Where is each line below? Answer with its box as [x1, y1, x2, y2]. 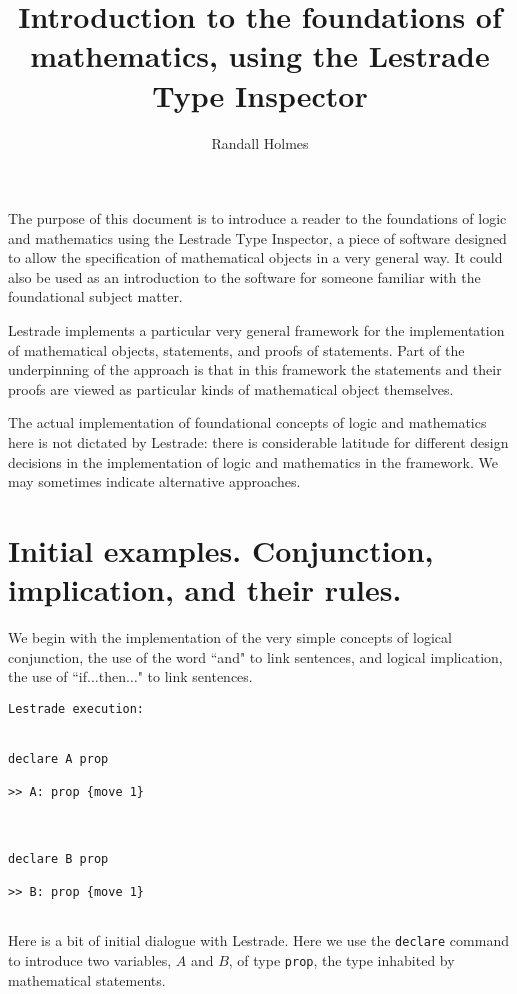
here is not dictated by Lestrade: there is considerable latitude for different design [8, 432, 509, 453]
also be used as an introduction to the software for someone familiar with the [8, 266, 481, 287]
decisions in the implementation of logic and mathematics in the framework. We [8, 451, 498, 472]
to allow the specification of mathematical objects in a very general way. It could [8, 247, 503, 268]
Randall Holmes [211, 132, 309, 153]
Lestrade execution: [8, 701, 145, 716]
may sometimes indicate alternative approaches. [8, 471, 301, 492]
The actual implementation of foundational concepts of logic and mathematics [8, 412, 487, 433]
